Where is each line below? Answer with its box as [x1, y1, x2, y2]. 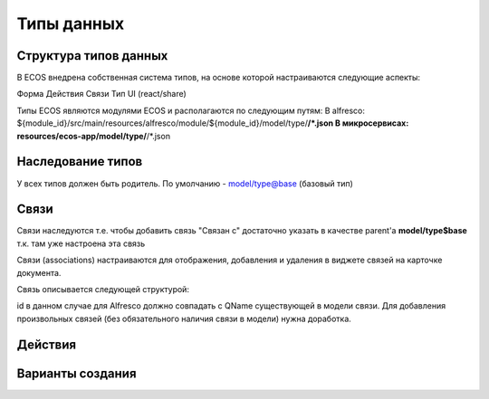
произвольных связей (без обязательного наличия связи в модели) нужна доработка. [16, 313, 352, 324]
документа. [16, 267, 62, 278]
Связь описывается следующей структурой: [16, 284, 190, 294]
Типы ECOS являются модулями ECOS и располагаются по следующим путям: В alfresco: [16, 105, 366, 116]
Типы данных [16, 14, 125, 33]
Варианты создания [16, 366, 137, 381]
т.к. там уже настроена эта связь [16, 238, 146, 249]
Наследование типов [16, 154, 143, 169]
